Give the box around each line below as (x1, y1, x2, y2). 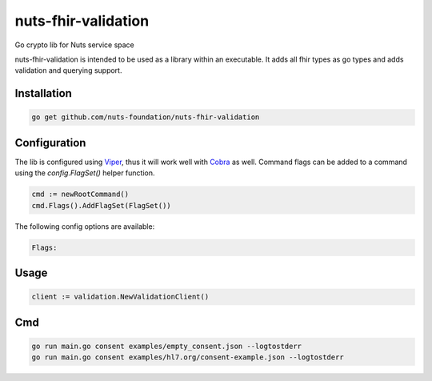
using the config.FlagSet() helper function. (14, 168, 155, 178)
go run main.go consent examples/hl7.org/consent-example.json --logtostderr (31, 353, 344, 362)
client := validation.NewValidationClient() (31, 292, 210, 302)
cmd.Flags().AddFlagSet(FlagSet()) (31, 201, 171, 210)
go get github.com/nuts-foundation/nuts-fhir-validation (31, 113, 260, 122)
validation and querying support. (14, 66, 122, 75)
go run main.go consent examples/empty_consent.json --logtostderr (31, 341, 302, 351)
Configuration (14, 136, 86, 150)
